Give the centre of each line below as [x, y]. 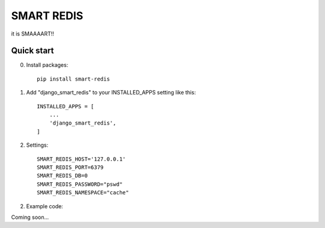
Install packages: [47, 65]
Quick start [32, 51]
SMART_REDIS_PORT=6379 [70, 167]
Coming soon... [30, 217]
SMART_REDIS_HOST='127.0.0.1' [82, 159]
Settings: [37, 145]
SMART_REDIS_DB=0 [62, 176]
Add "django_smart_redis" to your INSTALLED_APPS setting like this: [111, 93]
